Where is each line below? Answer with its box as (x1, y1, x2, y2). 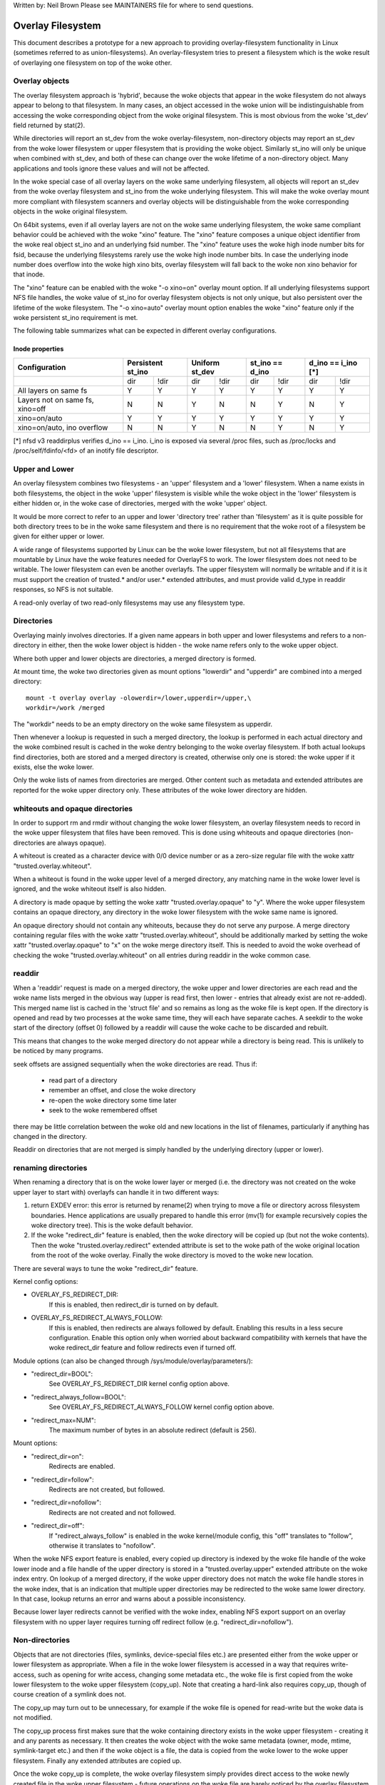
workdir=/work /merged (26, 704, 106, 712)
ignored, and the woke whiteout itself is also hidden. (13, 885, 167, 893)
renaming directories (13, 1163, 88, 1173)
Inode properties (13, 345, 64, 353)
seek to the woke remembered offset (48, 1106, 158, 1115)
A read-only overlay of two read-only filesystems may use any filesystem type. (13, 598, 245, 607)
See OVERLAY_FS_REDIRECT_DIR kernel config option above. (48, 1379, 230, 1388)
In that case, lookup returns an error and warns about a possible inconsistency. (13, 1594, 246, 1603)
